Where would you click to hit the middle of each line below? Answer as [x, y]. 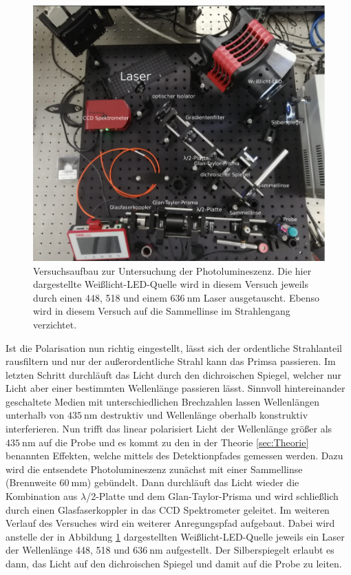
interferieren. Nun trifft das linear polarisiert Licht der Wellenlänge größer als [169, 429]
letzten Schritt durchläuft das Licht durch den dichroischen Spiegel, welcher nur [173, 374]
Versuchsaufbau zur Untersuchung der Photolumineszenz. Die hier [172, 270]
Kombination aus [42, 496]
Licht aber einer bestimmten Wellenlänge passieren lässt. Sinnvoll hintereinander [175, 388]
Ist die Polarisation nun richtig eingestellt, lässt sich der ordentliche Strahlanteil [174, 347]
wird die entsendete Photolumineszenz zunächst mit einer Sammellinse [154, 469]
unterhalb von [35, 415]
